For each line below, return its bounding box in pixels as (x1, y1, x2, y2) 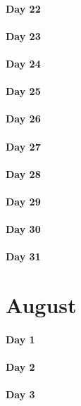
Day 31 (6, 249, 41, 264)
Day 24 (6, 56, 41, 70)
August (6, 291, 77, 319)
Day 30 (6, 222, 41, 236)
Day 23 (6, 28, 41, 43)
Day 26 (6, 111, 41, 126)
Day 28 (6, 166, 41, 181)
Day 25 (6, 84, 41, 99)
